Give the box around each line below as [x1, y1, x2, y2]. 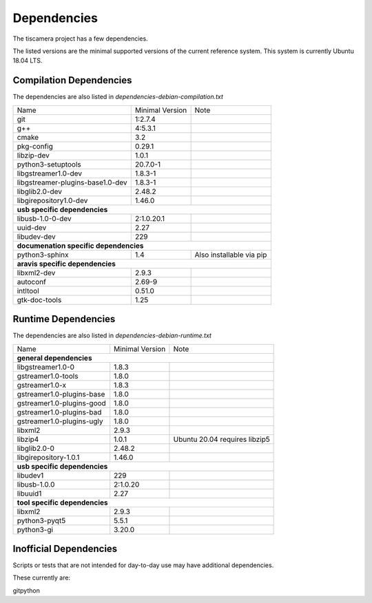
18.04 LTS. [12, 56, 43, 65]
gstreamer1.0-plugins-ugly [17, 416, 103, 426]
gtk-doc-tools [17, 295, 62, 304]
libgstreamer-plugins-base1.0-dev [17, 178, 127, 187]
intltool [17, 286, 39, 295]
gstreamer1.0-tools [17, 371, 79, 381]
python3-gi [17, 525, 54, 534]
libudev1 [17, 470, 44, 480]
